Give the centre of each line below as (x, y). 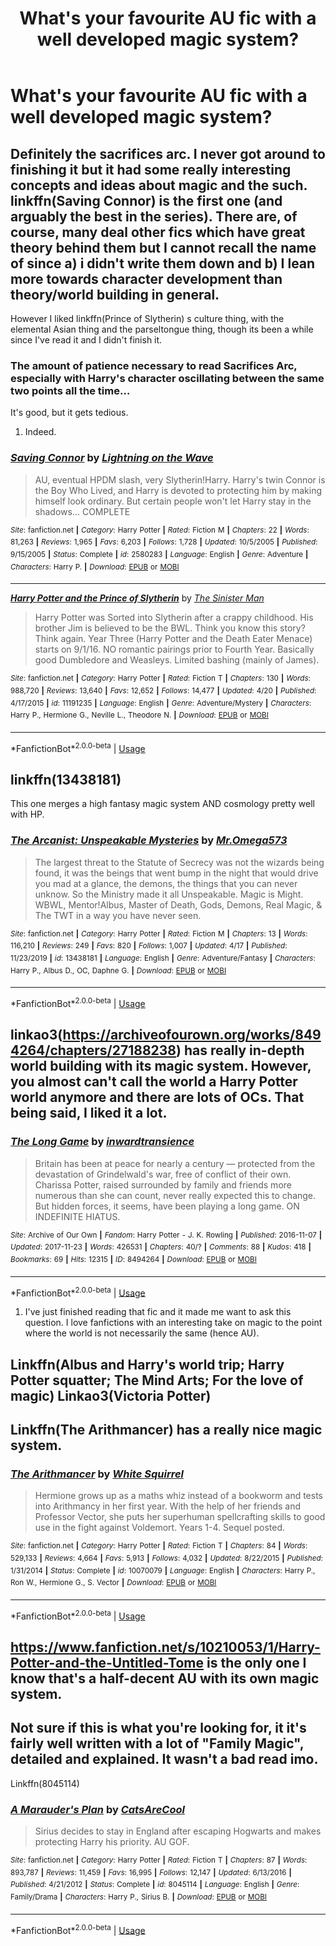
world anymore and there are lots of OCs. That (157, 1097)
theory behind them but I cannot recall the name (163, 247)
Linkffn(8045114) (45, 1783)
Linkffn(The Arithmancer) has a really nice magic (166, 1429)
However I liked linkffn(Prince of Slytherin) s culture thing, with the (147, 318)
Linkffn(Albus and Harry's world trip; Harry (147, 1364)
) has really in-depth (240, 1050)
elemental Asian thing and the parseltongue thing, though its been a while (162, 329)
